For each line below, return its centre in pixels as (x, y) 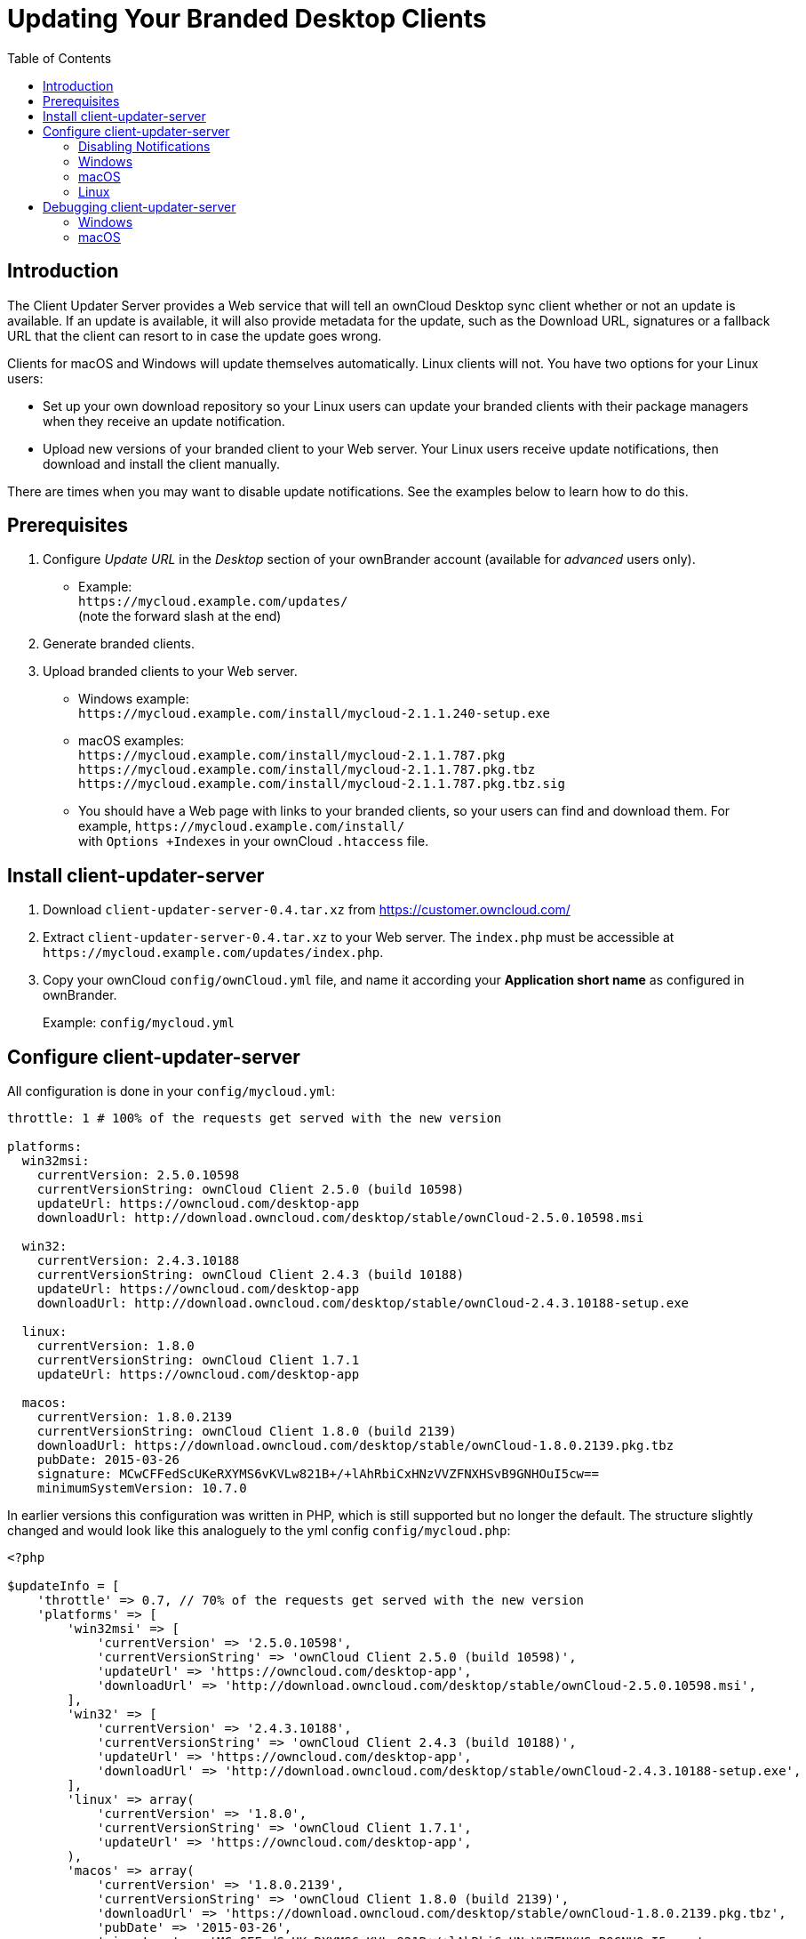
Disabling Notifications (144, 146)
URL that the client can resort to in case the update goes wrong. (195, 335)
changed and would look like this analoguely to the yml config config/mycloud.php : (259, 1531)
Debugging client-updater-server (140, 206)
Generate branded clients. (119, 644)
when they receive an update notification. (164, 421)
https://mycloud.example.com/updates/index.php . (213, 953)
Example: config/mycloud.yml (139, 1023)
